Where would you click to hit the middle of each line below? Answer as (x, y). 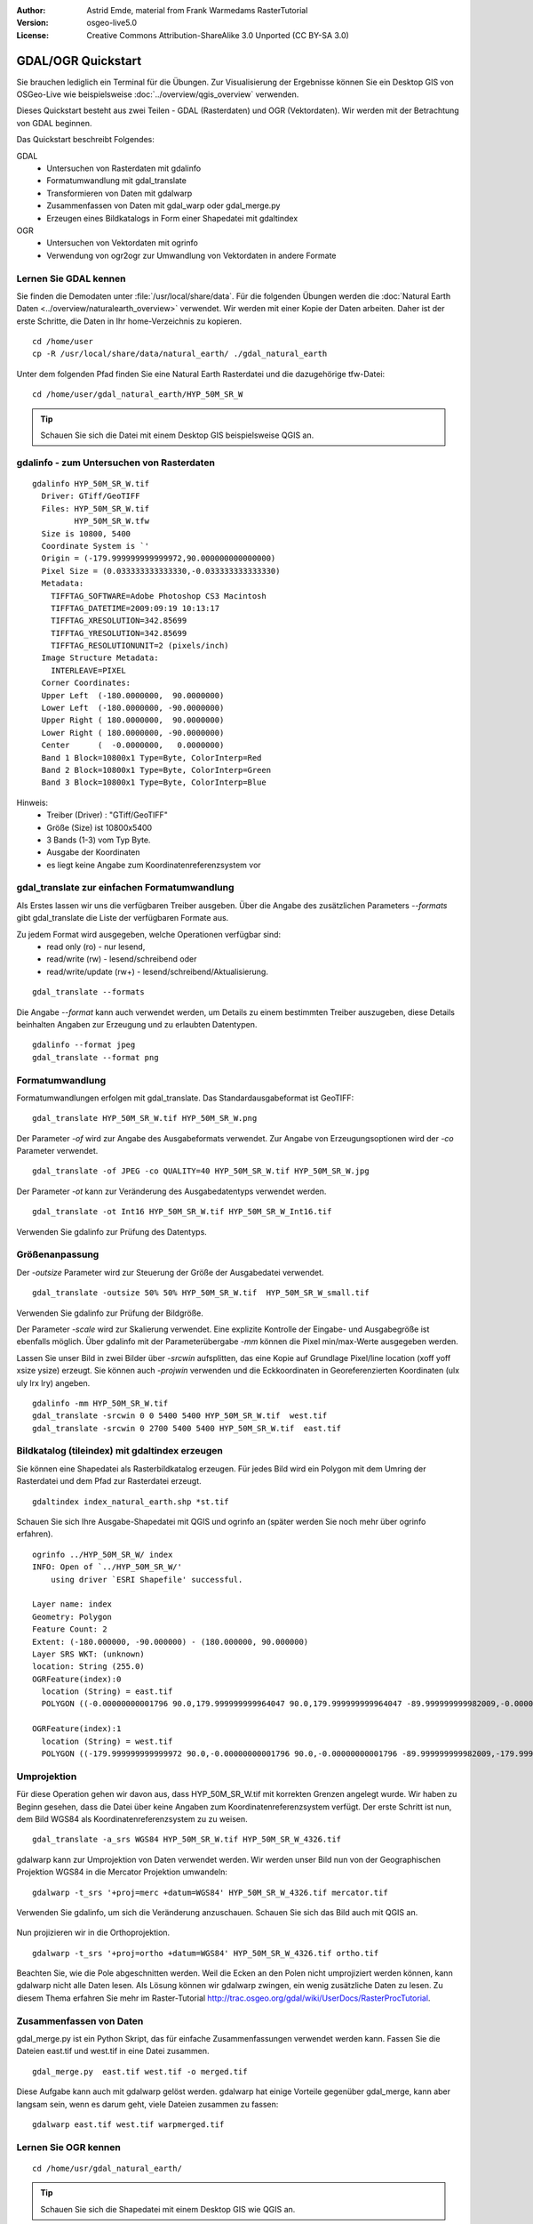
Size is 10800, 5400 (86, 533)
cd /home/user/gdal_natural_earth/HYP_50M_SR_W (138, 395)
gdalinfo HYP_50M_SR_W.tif (91, 483)
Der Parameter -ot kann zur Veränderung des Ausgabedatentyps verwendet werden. (171, 1191)
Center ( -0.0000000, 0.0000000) (133, 745)
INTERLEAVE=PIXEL (88, 670)
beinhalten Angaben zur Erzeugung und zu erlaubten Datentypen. (137, 1024)
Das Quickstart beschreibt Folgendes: (86, 140)
